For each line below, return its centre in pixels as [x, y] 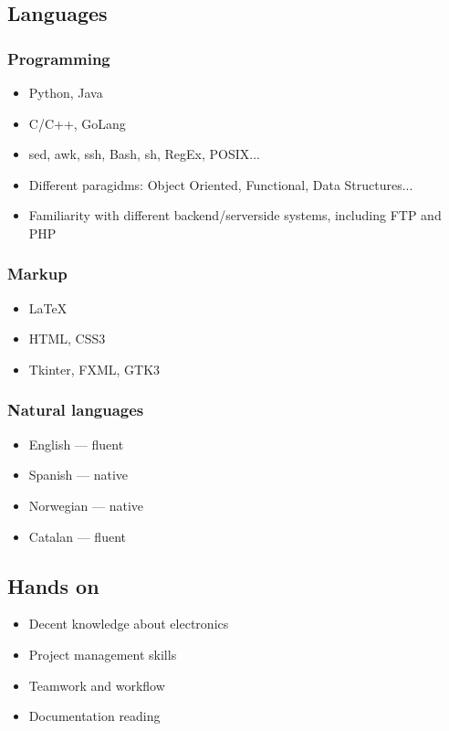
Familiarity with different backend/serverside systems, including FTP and [235, 215]
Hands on [53, 585]
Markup [37, 274]
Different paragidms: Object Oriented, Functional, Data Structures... [221, 184]
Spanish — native [78, 475]
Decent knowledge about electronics [129, 624]
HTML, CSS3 [67, 339]
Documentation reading [94, 716]
